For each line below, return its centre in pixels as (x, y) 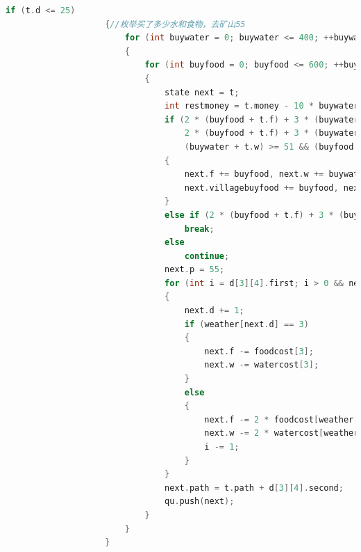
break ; (199, 229)
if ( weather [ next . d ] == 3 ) (246, 324)
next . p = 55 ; (195, 270)
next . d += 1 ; (214, 311)
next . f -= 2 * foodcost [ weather (279, 419)
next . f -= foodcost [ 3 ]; (259, 351)
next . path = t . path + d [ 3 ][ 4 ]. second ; (254, 488)
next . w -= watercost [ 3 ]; (262, 365)
